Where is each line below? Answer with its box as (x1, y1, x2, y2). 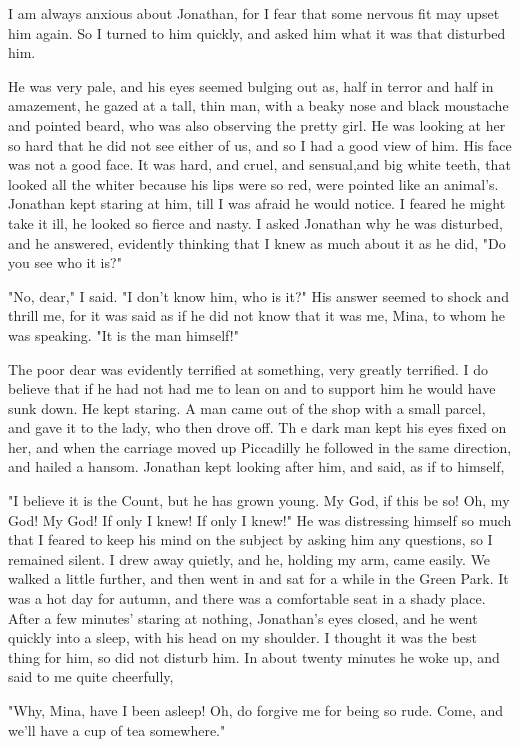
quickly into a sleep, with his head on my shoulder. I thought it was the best (8, 627, 478, 648)
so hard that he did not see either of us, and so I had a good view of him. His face (8, 134, 512, 155)
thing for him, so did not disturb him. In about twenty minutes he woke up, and (8, 646, 500, 667)
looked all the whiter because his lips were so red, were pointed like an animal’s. (8, 173, 499, 194)
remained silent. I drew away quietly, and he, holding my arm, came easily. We (8, 548, 491, 569)
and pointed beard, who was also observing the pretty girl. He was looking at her (8, 114, 506, 135)
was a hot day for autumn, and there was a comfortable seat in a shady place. (8, 588, 486, 609)
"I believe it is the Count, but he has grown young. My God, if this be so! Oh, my (8, 490, 510, 511)
